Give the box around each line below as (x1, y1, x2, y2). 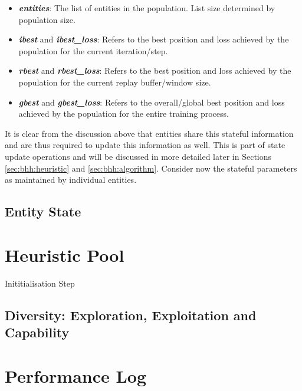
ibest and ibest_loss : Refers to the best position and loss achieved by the (18, 33, 289, 45)
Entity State (5, 202, 81, 221)
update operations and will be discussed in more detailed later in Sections (5, 150, 272, 162)
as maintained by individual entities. (5, 173, 137, 186)
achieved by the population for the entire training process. (18, 107, 229, 120)
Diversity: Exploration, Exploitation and (5, 305, 257, 324)
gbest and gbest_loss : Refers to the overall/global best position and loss (18, 96, 285, 108)
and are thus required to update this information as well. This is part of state (5, 139, 285, 151)
